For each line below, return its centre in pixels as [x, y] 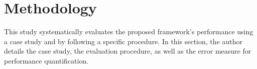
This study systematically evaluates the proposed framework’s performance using [129, 32]
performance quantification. [46, 60]
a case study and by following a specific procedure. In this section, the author [123, 41]
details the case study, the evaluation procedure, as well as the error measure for [128, 51]
